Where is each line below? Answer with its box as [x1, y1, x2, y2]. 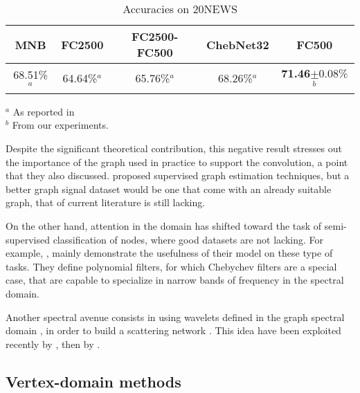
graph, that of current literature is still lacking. [6, 195, 206, 210]
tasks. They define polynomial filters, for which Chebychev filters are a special [6, 259, 337, 273]
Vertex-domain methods [6, 370, 181, 392]
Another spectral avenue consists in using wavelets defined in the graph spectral [6, 309, 345, 324]
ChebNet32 [206, 36, 269, 53]
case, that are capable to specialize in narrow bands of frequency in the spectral [6, 273, 344, 287]
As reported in [12, 104, 75, 118]
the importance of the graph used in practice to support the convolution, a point [6, 154, 348, 169]
